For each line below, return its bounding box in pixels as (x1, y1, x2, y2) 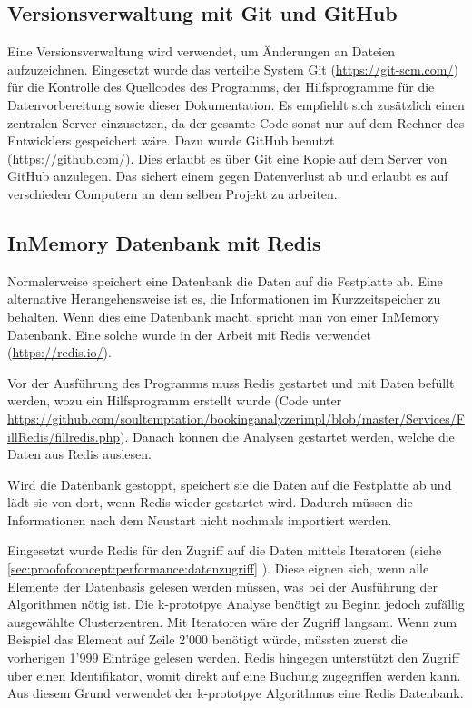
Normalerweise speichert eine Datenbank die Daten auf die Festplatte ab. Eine (7, 271, 443, 290)
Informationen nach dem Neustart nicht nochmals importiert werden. (7, 510, 392, 529)
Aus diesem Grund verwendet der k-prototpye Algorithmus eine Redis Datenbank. (7, 683, 464, 703)
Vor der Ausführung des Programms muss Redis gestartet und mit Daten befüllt (7, 373, 455, 392)
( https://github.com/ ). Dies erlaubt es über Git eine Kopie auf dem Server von (7, 148, 447, 167)
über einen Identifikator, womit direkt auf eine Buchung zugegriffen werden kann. (7, 665, 461, 684)
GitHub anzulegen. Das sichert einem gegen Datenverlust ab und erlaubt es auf (7, 166, 448, 185)
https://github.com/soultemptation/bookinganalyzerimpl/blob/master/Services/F (7, 408, 465, 427)
